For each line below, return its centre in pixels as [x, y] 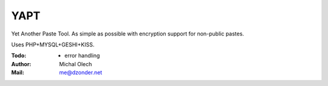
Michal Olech [76, 64]
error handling [82, 56]
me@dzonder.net [81, 73]
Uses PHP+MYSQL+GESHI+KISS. [53, 45]
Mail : [18, 73]
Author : [21, 64]
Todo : [19, 56]
